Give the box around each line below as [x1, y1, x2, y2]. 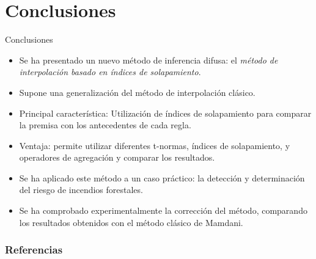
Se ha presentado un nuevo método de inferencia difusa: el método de [19, 53, 278, 66]
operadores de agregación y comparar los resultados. [19, 151, 215, 164]
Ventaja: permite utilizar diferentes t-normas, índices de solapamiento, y [19, 139, 290, 151]
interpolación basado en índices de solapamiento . [19, 65, 201, 78]
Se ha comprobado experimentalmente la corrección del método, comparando [19, 204, 307, 217]
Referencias [5, 242, 63, 257]
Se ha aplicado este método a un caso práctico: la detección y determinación [19, 171, 305, 184]
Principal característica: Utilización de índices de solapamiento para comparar [19, 106, 312, 119]
